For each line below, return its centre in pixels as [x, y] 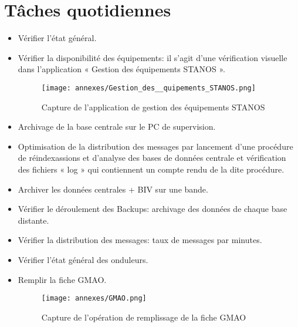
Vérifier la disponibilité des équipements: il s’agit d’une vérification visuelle [153, 57]
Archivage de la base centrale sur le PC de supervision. [117, 127]
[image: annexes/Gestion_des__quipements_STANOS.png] [148, 88]
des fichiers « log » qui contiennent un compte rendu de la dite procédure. [151, 169]
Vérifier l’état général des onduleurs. [83, 259]
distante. [33, 220]
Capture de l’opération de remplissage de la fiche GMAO [144, 317]
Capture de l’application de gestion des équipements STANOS [153, 107]
